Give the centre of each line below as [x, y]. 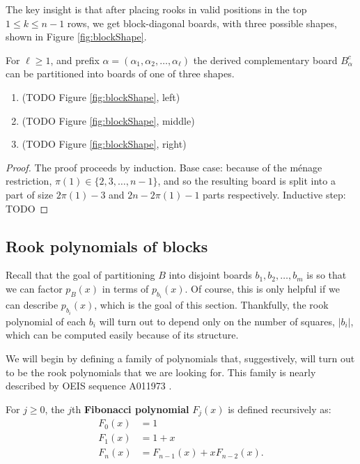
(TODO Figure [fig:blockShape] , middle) [108, 120]
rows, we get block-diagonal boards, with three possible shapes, [202, 23]
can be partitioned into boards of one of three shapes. [120, 74]
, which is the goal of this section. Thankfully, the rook [211, 305]
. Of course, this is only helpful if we [262, 288]
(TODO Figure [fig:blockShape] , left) [101, 96]
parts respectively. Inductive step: [274, 194]
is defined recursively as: [280, 409]
